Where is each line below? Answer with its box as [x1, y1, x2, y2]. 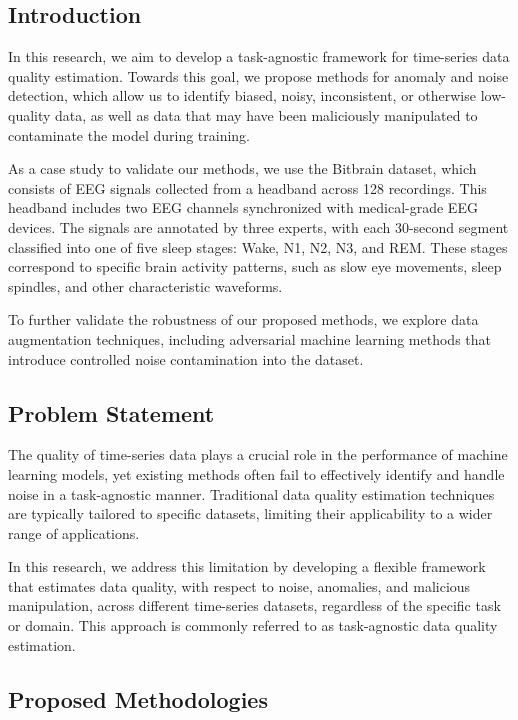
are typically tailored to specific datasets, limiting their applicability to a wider [8, 503, 493, 524]
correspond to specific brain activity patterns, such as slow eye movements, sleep [8, 256, 502, 277]
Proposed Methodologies [8, 683, 268, 714]
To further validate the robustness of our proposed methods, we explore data [8, 309, 479, 330]
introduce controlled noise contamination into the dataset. [8, 348, 364, 369]
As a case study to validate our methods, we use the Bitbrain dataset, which [8, 158, 477, 179]
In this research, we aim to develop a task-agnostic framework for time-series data [8, 46, 510, 67]
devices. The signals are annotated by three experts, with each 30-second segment [8, 216, 509, 237]
